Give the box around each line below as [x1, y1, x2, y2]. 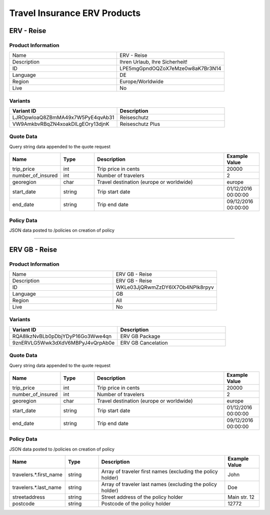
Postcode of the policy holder [101, 500, 171, 507]
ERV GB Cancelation [120, 339, 168, 346]
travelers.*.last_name [12, 484, 62, 491]
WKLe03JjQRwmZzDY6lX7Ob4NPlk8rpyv [115, 284, 214, 291]
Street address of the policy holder [101, 494, 183, 501]
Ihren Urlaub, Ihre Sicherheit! [119, 58, 187, 65]
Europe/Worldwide [119, 78, 163, 85]
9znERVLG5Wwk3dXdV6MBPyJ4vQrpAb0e [12, 339, 115, 346]
